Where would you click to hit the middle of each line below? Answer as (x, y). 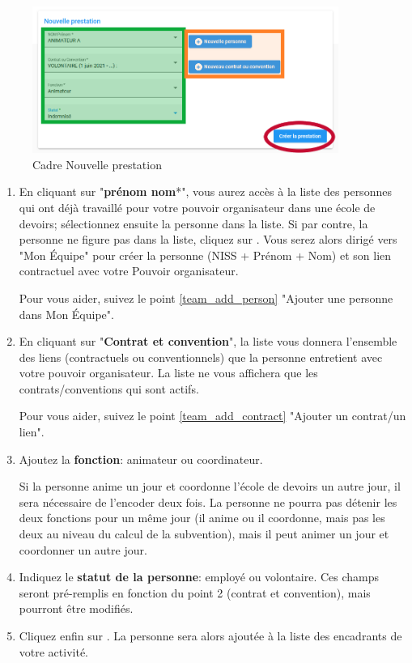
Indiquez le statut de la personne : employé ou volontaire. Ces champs (199, 577)
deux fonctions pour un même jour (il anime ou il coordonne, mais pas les (202, 518)
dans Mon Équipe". (66, 314)
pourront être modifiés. (76, 608)
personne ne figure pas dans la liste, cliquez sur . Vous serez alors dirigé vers (208, 239)
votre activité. (54, 651)
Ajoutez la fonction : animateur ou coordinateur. (141, 459)
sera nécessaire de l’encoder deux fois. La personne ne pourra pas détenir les (208, 501)
